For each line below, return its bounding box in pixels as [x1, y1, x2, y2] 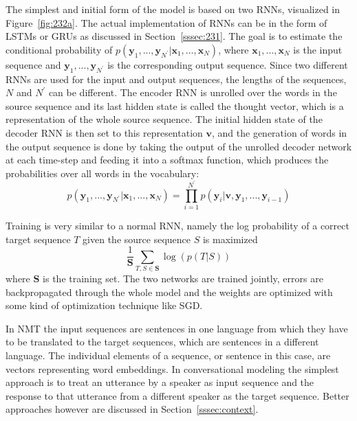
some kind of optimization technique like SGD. [6, 298, 203, 312]
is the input [293, 42, 343, 56]
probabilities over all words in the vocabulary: [6, 166, 199, 180]
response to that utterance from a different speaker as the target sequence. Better [6, 388, 349, 402]
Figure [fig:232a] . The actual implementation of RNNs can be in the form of [6, 15, 327, 30]
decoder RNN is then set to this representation [6, 125, 203, 139]
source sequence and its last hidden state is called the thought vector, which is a [6, 98, 344, 113]
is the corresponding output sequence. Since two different [107, 57, 348, 71]
